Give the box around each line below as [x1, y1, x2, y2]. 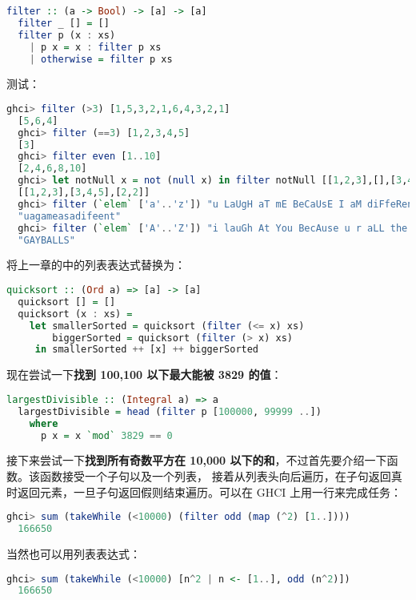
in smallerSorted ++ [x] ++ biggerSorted [34, 344, 259, 356]
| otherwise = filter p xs [29, 53, 173, 65]
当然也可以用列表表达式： [6, 545, 141, 562]
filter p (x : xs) [18, 29, 116, 41]
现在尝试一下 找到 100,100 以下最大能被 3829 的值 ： [6, 366, 282, 383]
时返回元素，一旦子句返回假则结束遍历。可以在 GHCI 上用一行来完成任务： [6, 483, 402, 500]
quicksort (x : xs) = [18, 308, 133, 320]
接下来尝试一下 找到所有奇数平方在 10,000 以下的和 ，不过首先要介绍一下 [6, 452, 387, 469]
